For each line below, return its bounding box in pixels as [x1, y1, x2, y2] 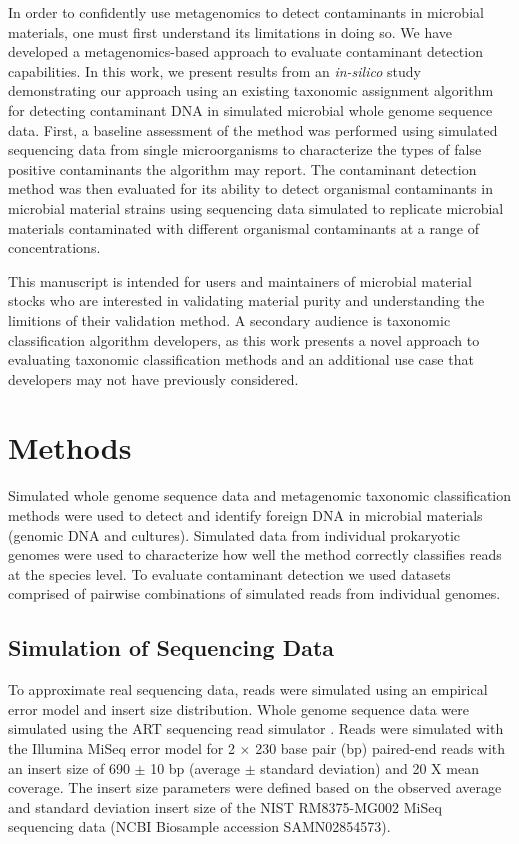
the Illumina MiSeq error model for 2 [8, 737, 235, 758]
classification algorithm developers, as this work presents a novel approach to [8, 329, 480, 350]
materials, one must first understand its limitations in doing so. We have [8, 21, 452, 42]
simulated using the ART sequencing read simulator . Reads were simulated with [8, 718, 504, 739]
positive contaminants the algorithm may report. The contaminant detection [8, 158, 477, 179]
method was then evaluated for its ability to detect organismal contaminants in [8, 178, 493, 199]
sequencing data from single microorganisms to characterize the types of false [8, 139, 482, 160]
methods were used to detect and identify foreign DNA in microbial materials [8, 505, 483, 525]
